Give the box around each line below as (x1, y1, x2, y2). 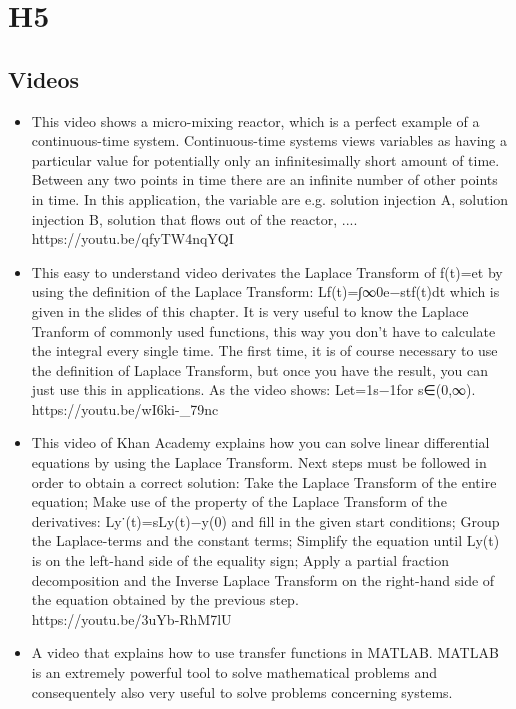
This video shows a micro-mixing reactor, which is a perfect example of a (31, 110, 480, 131)
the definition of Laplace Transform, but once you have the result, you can (31, 359, 489, 380)
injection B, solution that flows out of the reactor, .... (31, 208, 358, 229)
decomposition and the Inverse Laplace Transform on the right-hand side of (31, 569, 495, 590)
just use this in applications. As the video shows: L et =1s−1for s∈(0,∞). (31, 379, 476, 400)
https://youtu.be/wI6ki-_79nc (31, 398, 219, 419)
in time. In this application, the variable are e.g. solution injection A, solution (31, 188, 509, 209)
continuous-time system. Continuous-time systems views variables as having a (31, 130, 507, 151)
